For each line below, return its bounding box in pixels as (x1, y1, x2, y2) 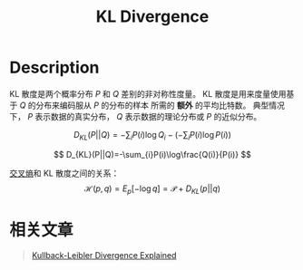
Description (9, 57, 100, 78)
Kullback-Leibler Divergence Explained (31, 250, 177, 261)
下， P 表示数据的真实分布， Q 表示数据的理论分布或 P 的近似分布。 (9, 111, 262, 121)
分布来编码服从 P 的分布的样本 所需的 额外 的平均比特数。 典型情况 (35, 100, 286, 111)
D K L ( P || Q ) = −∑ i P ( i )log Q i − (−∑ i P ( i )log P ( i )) (73, 129, 231, 142)
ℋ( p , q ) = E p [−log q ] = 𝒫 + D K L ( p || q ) (84, 183, 220, 196)
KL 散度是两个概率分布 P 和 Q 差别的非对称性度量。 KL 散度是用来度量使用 (9, 88, 287, 99)
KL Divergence (95, 6, 210, 27)
